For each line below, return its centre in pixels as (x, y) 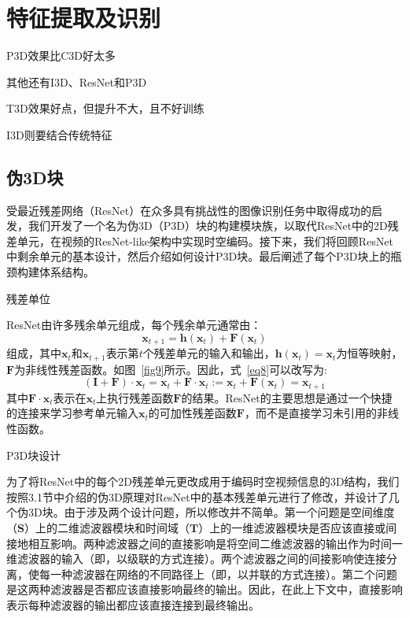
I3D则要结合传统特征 (59, 134)
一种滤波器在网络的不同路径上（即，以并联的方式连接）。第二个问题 (223, 574)
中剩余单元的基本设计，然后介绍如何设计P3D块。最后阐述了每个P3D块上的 (199, 256)
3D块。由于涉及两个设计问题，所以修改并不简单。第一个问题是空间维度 (211, 512)
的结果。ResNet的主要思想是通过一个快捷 (287, 397)
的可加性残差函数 (192, 413)
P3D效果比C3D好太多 (61, 56)
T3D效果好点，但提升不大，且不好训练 (105, 108)
